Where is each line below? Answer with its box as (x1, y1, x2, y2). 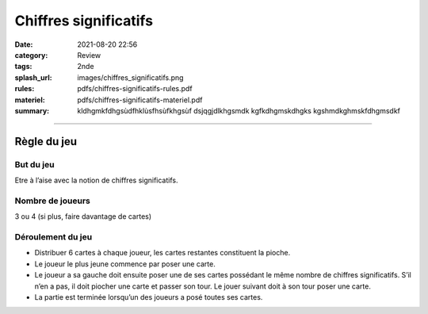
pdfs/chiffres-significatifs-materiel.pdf (77, 95, 203, 105)
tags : (14, 62, 32, 71)
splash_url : (14, 72, 52, 82)
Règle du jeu (14, 135, 78, 148)
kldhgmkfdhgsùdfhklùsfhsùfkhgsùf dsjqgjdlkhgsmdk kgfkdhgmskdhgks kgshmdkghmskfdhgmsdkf (77, 105, 400, 115)
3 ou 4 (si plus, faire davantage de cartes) (14, 212, 152, 221)
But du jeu (14, 159, 55, 170)
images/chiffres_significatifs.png (77, 72, 184, 82)
